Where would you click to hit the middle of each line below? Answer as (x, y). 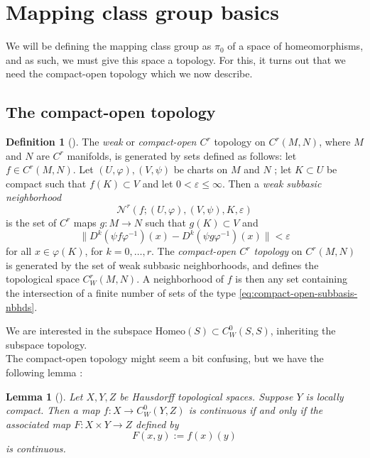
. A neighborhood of (180, 279)
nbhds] (20, 306)
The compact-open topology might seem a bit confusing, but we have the (165, 358)
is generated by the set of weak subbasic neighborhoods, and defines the (162, 265)
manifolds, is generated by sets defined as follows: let (182, 155)
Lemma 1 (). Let (44, 396)
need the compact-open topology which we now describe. (129, 73)
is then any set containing (291, 279)
